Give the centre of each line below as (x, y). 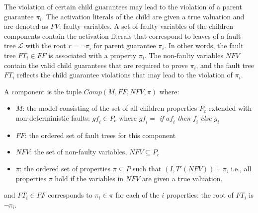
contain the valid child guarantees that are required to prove (96, 65)
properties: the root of (200, 195)
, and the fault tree (225, 65)
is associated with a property (92, 55)
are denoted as (26, 26)
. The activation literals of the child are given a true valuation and (143, 16)
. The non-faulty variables (184, 55)
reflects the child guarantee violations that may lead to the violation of (125, 75)
